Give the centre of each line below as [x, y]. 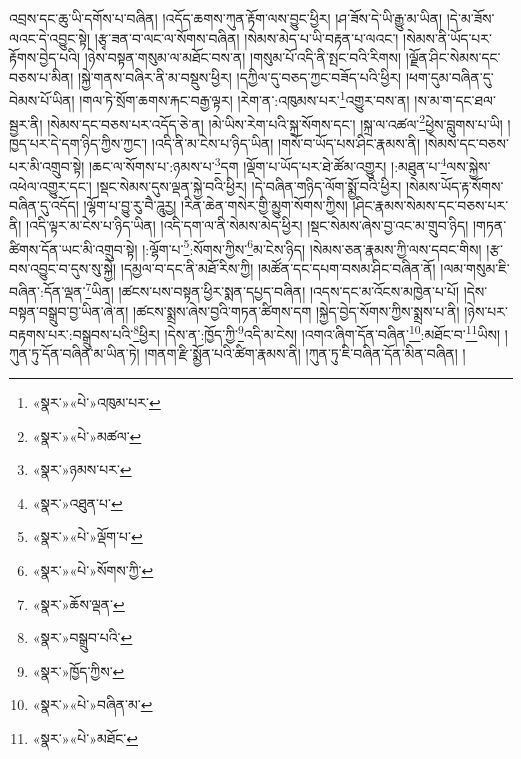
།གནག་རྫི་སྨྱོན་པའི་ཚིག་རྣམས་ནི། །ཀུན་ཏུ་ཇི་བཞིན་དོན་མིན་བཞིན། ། [305, 353]
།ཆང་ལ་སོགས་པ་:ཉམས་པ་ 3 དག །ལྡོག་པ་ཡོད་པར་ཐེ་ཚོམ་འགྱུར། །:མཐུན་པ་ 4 [268, 165]
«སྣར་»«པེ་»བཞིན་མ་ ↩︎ [92, 704]
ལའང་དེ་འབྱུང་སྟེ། [50, 37]
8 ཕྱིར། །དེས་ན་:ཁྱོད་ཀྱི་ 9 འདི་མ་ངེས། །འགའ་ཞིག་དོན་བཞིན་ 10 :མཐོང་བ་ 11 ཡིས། [317, 332]
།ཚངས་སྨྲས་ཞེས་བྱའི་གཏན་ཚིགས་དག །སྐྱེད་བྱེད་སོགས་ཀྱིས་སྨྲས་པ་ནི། [296, 310]
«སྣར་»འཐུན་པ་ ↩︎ [77, 502]
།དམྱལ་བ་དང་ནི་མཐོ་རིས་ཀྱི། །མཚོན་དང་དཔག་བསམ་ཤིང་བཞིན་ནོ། [278, 267]
